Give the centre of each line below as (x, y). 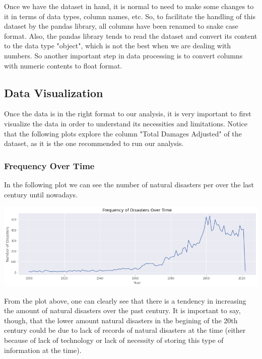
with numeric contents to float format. (63, 65)
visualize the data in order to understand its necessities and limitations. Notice (126, 123)
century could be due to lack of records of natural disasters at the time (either (125, 330)
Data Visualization (54, 92)
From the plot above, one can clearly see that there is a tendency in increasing (125, 300)
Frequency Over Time (49, 165)
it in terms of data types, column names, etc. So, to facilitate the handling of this (130, 16)
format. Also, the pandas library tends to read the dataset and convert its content (131, 35)
